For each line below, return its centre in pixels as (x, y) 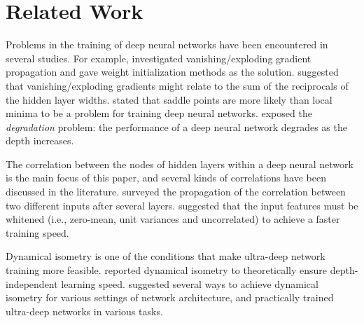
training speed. (37, 232)
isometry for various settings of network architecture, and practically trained (170, 297)
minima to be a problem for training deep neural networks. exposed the (159, 113)
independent (32, 283)
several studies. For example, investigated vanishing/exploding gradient (159, 58)
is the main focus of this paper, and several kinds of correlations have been (166, 178)
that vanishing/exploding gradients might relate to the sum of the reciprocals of (177, 85)
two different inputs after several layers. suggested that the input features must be (182, 205)
